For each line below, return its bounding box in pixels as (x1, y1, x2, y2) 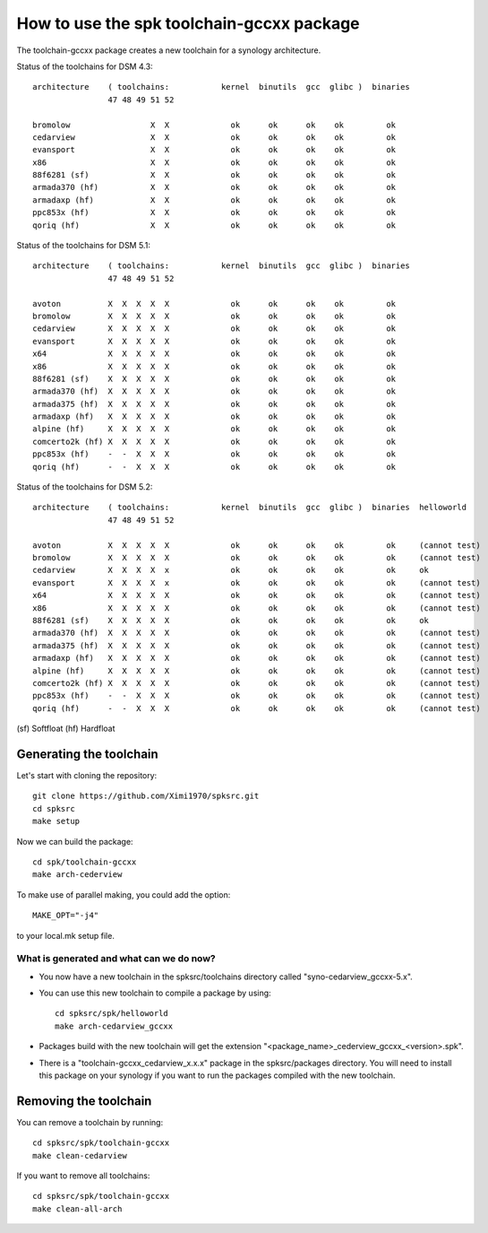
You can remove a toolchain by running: (16, 1116, 164, 1127)
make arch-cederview (32, 870, 123, 880)
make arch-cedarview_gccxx (55, 1020, 174, 1031)
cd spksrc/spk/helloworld (55, 1009, 169, 1019)
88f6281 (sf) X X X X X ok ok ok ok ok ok (32, 615, 430, 625)
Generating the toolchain (16, 746, 158, 761)
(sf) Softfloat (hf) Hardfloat (16, 723, 116, 734)
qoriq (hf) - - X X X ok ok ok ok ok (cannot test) (32, 703, 481, 713)
